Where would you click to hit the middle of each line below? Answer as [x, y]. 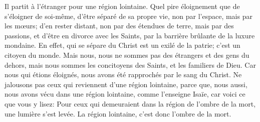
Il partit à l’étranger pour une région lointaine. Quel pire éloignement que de [122, 6]
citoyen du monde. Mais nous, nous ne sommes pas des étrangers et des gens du [127, 55]
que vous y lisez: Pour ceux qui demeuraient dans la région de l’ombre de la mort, [130, 103]
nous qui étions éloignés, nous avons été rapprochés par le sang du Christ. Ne [123, 74]
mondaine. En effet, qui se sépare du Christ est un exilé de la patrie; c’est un [122, 45]
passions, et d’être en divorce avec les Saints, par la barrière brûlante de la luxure [130, 35]
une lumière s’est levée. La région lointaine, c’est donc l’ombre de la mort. [118, 113]
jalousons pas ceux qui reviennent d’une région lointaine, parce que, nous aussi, [126, 84]
